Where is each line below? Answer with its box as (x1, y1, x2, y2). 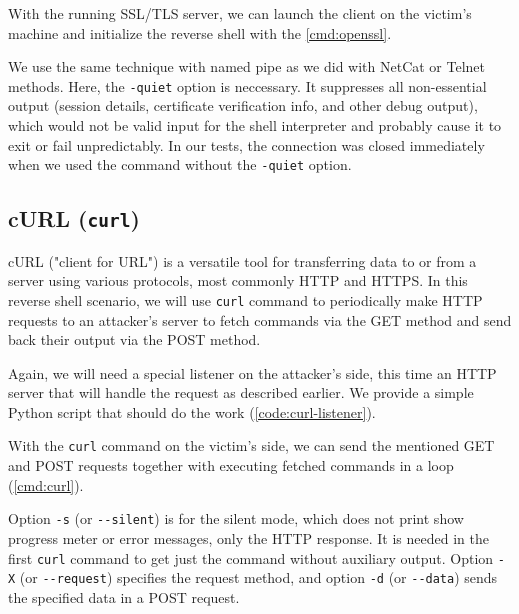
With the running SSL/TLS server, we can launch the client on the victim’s (8, 3, 472, 23)
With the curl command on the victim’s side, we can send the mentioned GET (8, 435, 495, 456)
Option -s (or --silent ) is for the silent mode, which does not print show (8, 508, 464, 529)
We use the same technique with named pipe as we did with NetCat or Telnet (8, 56, 485, 77)
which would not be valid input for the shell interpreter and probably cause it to (8, 115, 502, 136)
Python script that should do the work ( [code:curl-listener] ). (8, 401, 376, 422)
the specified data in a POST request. (8, 586, 240, 607)
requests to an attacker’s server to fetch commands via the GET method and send (8, 309, 512, 330)
